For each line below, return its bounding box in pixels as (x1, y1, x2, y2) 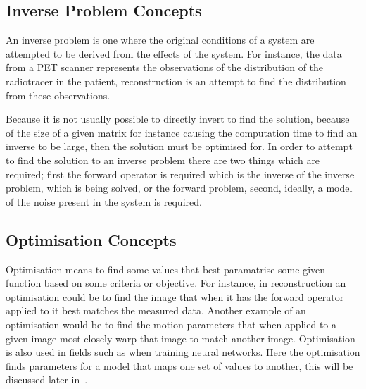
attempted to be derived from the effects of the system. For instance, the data (6, 46, 342, 61)
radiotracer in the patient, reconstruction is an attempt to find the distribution (6, 73, 346, 88)
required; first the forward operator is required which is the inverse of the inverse (6, 166, 355, 181)
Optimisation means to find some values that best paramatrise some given (6, 261, 326, 276)
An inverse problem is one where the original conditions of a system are (6, 32, 315, 47)
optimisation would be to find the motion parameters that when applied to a (6, 316, 337, 331)
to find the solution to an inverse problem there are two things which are (6, 152, 320, 167)
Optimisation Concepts (6, 228, 177, 250)
